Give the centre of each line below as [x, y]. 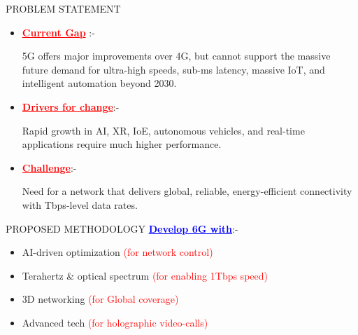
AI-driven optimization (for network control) [117, 252]
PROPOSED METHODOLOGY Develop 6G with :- [122, 228]
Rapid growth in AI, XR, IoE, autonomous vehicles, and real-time [163, 130]
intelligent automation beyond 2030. [99, 83]
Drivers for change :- [71, 106]
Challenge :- [49, 167]
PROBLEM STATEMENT [63, 8]
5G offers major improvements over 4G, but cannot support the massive [176, 56]
